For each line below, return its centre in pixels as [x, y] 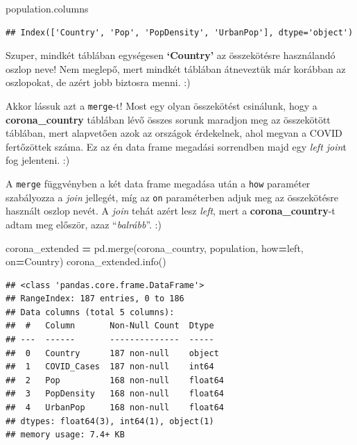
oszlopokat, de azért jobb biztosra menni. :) [98, 82]
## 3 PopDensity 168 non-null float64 [115, 394]
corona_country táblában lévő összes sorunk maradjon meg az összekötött [168, 119]
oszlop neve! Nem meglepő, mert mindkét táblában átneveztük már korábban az [176, 68]
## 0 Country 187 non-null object [112, 353]
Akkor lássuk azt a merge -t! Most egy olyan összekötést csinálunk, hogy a [162, 105]
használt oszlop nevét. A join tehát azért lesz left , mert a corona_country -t [171, 211]
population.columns [47, 8]
